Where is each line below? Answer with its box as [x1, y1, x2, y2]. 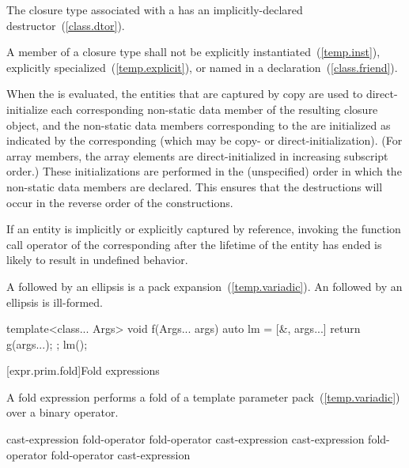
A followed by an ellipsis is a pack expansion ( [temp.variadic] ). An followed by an [6, 277, 403, 294]
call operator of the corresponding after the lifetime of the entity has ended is [6, 236, 382, 252]
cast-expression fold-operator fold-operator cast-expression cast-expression [6, 431, 365, 447]
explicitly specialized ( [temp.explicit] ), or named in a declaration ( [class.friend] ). [6, 58, 398, 75]
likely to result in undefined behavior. [6, 251, 188, 268]
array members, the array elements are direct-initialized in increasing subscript [6, 147, 388, 164]
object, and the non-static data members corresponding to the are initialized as [6, 116, 391, 133]
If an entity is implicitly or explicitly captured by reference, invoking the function [6, 221, 401, 237]
